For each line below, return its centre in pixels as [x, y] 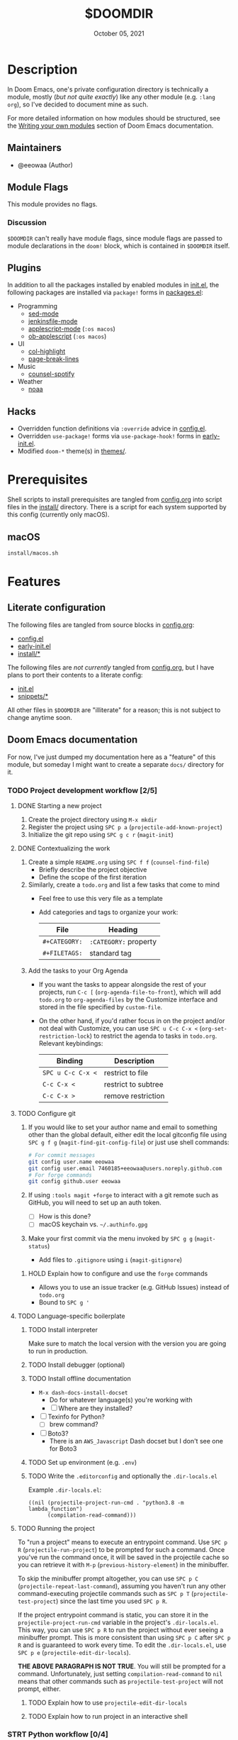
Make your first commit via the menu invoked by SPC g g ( [112, 1238]
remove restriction [134, 1096]
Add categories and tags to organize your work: [108, 912]
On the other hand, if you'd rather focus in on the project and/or [132, 1021]
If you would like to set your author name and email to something [123, 1127]
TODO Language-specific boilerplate [71, 1316]
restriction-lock [64, 1036]
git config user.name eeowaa [71, 1162]
